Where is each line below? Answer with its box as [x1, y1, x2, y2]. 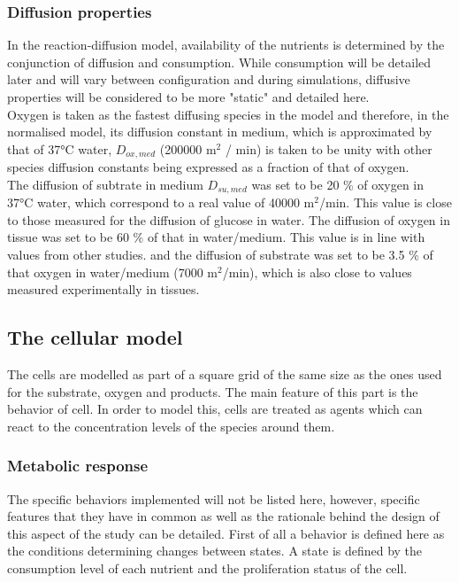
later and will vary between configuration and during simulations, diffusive [7, 70, 410, 89]
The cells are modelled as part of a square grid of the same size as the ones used [7, 365, 442, 384]
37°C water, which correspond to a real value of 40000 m [7, 193, 315, 212]
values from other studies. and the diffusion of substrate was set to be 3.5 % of [7, 245, 433, 264]
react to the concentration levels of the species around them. [7, 416, 335, 435]
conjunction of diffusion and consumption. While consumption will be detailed [7, 52, 432, 71]
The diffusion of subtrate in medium [7, 175, 203, 193]
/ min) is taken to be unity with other [225, 139, 432, 158]
